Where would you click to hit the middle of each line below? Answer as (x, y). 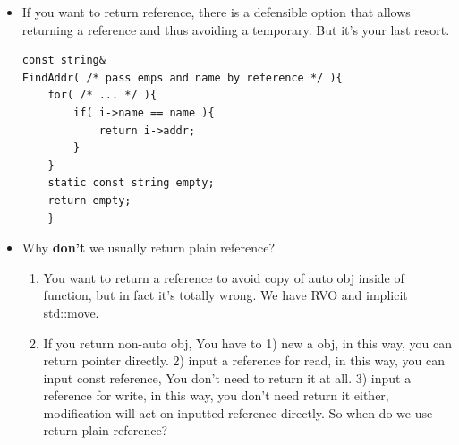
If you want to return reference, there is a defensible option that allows (216, 12)
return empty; (89, 200)
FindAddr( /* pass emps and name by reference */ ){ (182, 77)
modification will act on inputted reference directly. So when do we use (238, 412)
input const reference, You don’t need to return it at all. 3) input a (227, 377)
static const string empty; (131, 183)
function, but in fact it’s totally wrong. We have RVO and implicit (225, 295)
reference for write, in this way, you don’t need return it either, (216, 395)
